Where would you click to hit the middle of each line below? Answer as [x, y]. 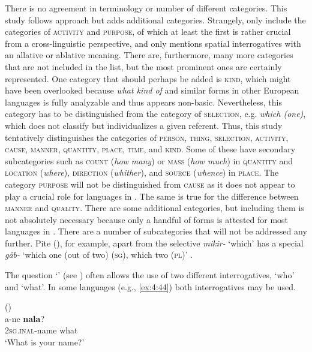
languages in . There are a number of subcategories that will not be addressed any [156, 231]
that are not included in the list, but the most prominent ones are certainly [143, 66]
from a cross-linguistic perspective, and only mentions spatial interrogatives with [153, 43]
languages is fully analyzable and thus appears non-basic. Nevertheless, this [143, 102]
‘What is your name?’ [45, 342]
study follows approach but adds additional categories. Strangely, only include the [155, 19]
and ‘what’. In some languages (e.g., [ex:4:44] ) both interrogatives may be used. [150, 286]
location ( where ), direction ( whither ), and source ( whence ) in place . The [142, 172]
